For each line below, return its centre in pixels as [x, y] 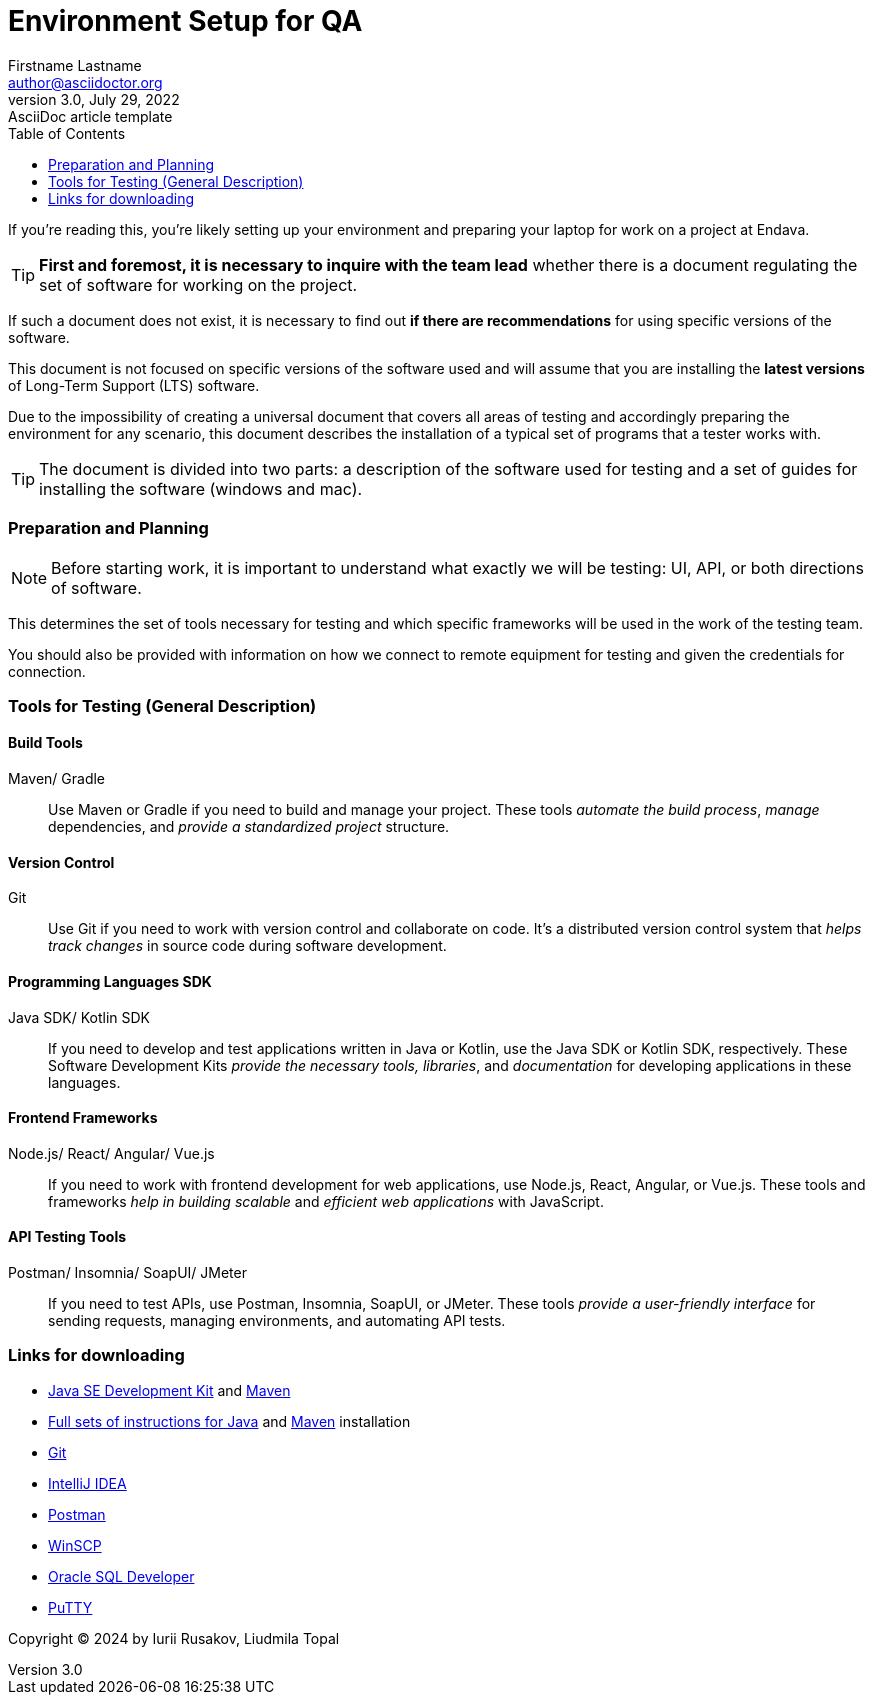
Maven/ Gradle [57, 779]
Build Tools [45, 743]
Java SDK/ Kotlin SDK [79, 1017]
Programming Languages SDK [110, 981]
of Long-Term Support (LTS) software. [134, 385]
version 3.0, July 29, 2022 [94, 99]
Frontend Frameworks [83, 1118]
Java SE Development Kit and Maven [169, 1390]
